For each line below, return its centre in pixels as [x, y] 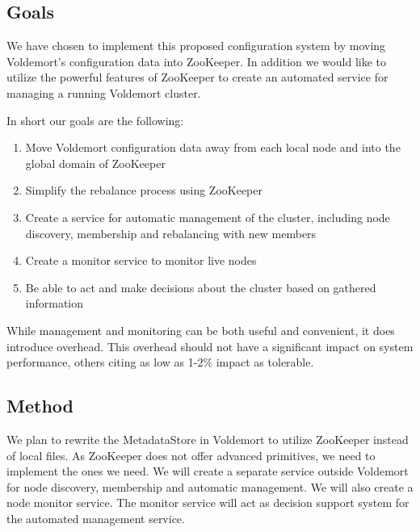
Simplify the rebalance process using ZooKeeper [144, 190]
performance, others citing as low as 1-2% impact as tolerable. [160, 362]
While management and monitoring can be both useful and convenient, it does [201, 330]
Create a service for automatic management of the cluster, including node [208, 217]
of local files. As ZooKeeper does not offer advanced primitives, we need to [191, 455]
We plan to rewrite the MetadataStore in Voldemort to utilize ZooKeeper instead [208, 439]
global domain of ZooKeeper [95, 163]
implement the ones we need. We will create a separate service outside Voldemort [208, 471]
